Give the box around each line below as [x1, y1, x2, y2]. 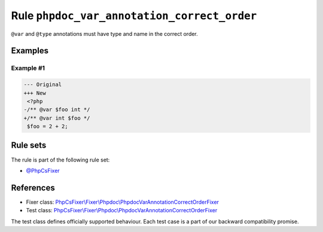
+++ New [23, 90, 46, 96]
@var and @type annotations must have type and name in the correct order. [11, 30, 199, 37]
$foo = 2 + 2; [27, 123, 68, 130]
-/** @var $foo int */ [23, 106, 90, 113]
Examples [11, 45, 49, 56]
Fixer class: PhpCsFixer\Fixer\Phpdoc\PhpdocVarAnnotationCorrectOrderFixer [26, 198, 220, 206]
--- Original [23, 81, 62, 88]
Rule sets [11, 141, 47, 151]
